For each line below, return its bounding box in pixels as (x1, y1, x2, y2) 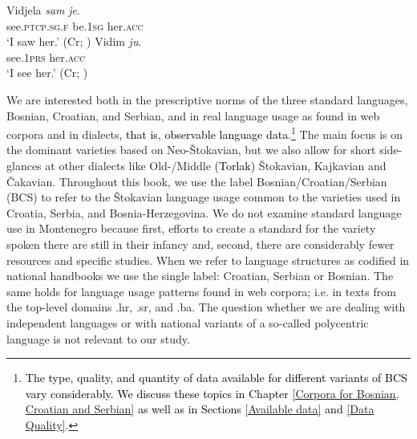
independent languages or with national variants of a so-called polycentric (6, 314, 369, 331)
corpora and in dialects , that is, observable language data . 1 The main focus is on (6, 124, 403, 142)
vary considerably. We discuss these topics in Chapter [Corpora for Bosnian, (25, 384, 399, 401)
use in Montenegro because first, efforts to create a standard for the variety (6, 220, 376, 237)
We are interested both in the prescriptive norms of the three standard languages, (6, 91, 408, 108)
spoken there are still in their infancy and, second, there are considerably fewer (6, 235, 395, 252)
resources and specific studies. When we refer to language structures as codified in (6, 251, 410, 268)
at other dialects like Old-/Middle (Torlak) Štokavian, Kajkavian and (45, 157, 387, 173)
